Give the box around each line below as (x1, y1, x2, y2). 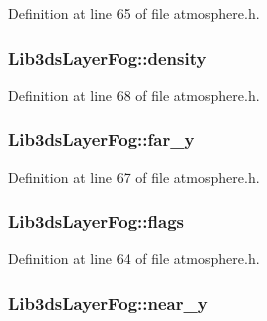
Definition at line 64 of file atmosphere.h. (8, 248, 260, 269)
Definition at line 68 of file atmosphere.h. (8, 84, 260, 105)
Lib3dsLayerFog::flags (8, 209, 184, 234)
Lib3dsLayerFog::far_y (8, 127, 195, 152)
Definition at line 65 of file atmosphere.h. (8, 3, 260, 23)
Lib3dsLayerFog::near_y (8, 290, 208, 315)
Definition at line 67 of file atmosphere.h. (8, 166, 260, 187)
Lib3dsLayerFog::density (8, 45, 207, 70)
